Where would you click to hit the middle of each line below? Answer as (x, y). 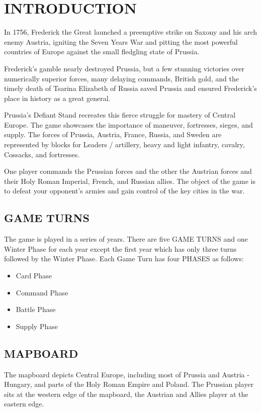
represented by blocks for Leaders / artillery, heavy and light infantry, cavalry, (124, 144)
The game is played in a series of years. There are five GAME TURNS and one (126, 239)
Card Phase (34, 276)
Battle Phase (36, 309)
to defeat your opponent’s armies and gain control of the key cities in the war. (124, 191)
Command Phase (42, 292)
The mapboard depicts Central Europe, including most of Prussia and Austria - (127, 374)
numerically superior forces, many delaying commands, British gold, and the (121, 78)
